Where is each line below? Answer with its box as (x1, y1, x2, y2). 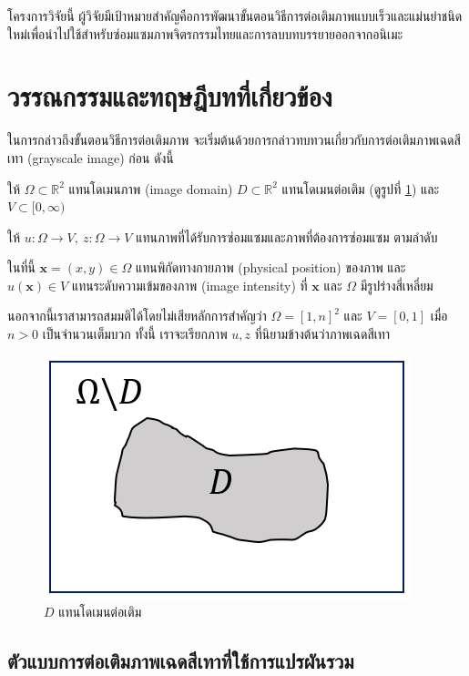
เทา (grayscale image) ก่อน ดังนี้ (7, 148, 174, 167)
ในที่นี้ (7, 258, 36, 277)
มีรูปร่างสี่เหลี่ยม (360, 275, 433, 294)
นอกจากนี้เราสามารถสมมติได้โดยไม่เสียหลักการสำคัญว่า (7, 306, 267, 325)
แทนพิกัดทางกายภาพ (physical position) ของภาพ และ (135, 258, 406, 277)
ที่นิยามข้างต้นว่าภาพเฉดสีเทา (254, 324, 391, 343)
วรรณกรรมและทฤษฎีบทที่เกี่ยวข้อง (7, 77, 332, 115)
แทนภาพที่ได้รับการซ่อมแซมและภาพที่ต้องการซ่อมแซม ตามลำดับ (136, 227, 438, 246)
